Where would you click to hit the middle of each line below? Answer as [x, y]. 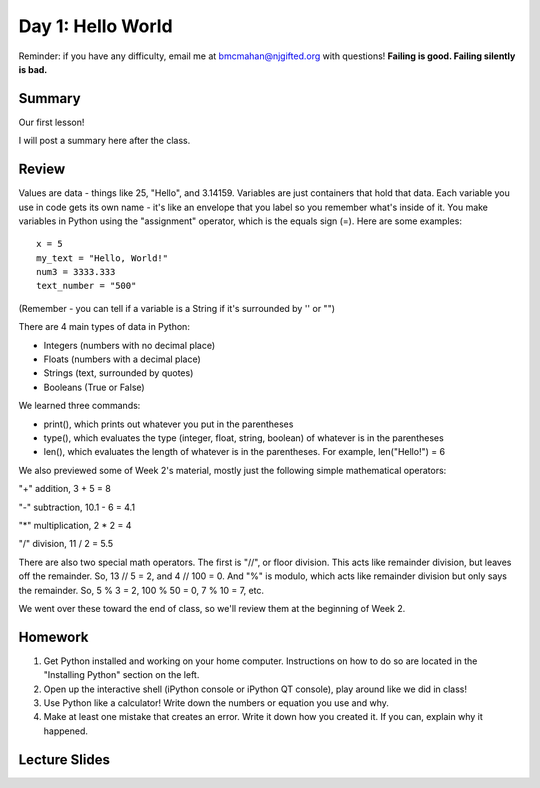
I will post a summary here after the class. [104, 141]
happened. [66, 731]
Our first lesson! [51, 122]
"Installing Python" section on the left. [121, 675]
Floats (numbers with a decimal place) [122, 359]
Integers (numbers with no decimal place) [129, 345]
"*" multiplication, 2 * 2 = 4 [75, 525]
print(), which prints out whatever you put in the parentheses [168, 424]
